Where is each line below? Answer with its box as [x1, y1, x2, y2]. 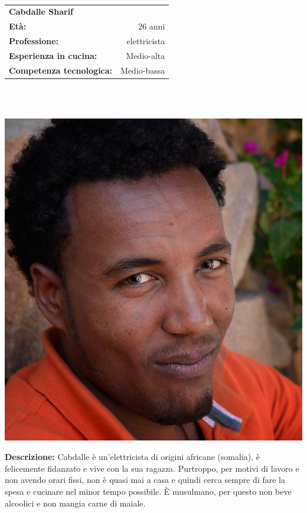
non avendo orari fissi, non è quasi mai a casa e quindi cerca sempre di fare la [5, 473, 285, 486]
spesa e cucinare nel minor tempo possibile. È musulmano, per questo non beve [5, 485, 292, 497]
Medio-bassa [120, 64, 165, 76]
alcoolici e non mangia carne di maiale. [5, 496, 146, 509]
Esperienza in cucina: [9, 49, 97, 61]
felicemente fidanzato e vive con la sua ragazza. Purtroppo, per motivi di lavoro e [5, 462, 299, 474]
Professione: [9, 35, 58, 47]
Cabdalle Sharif [9, 5, 74, 18]
